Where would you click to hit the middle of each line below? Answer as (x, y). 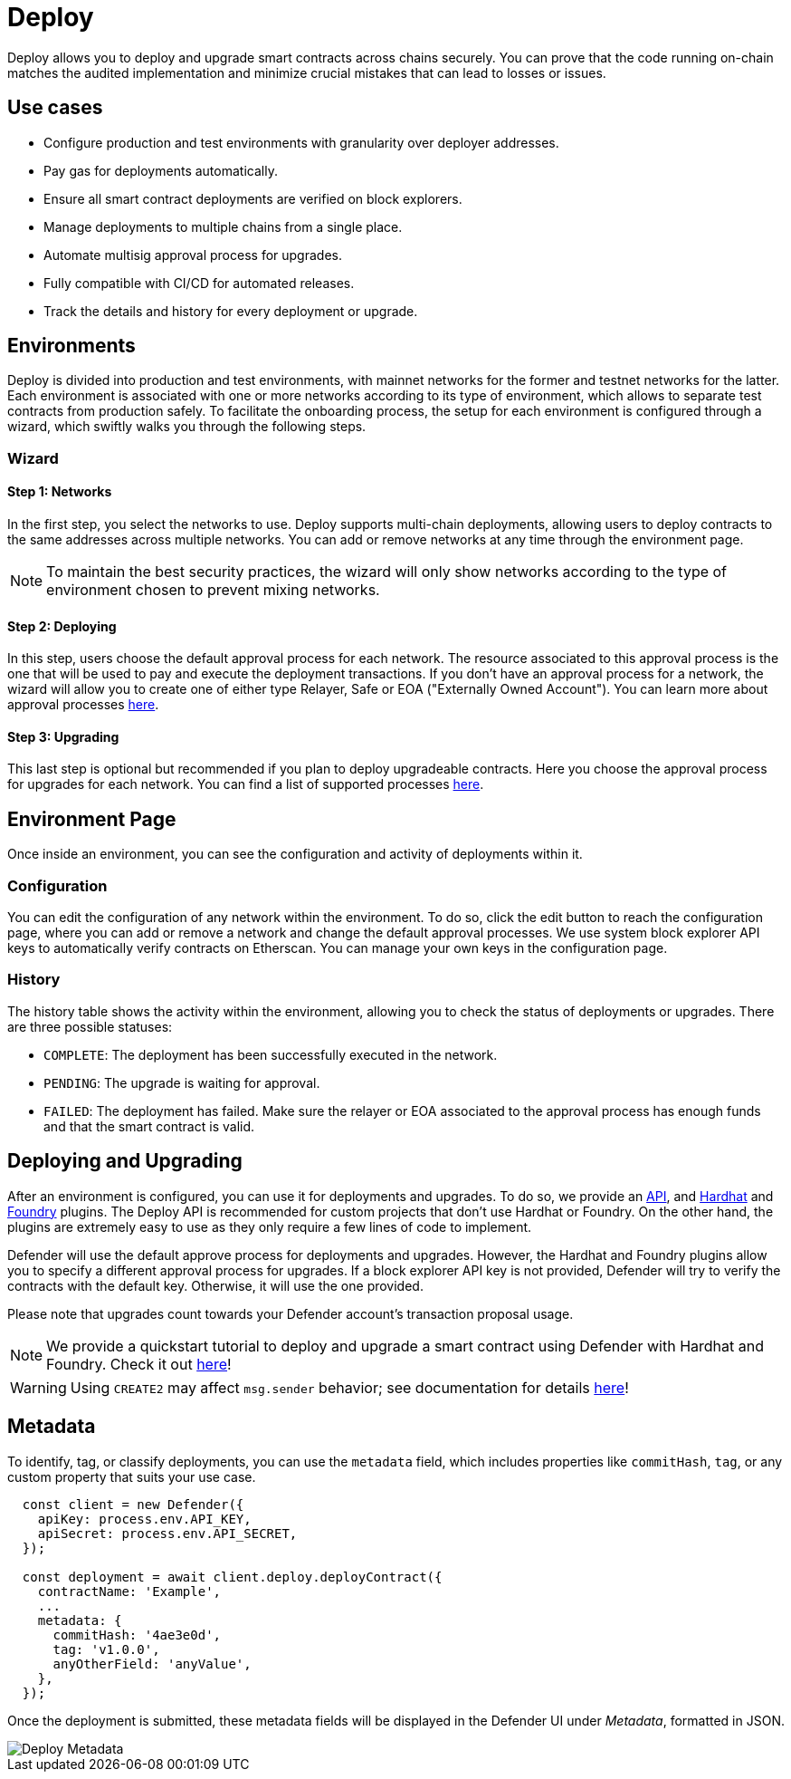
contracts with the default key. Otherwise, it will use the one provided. (215, 1285)
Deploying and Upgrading (125, 1161)
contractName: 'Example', (129, 1591)
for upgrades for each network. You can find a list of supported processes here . (246, 784)
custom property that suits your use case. (132, 1476)
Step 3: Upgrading (63, 736)
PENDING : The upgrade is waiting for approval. (182, 1082)
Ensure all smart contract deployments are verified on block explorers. (253, 198)
